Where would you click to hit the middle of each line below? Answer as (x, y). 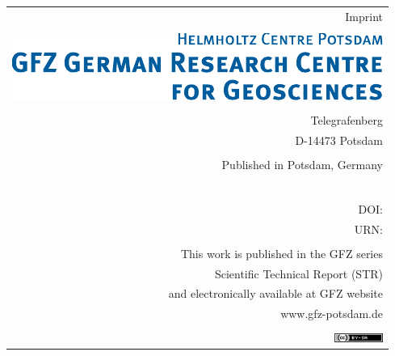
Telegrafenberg (347, 119)
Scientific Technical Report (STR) (298, 273)
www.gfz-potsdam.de (332, 314)
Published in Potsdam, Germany (302, 164)
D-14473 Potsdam (339, 140)
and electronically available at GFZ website (275, 293)
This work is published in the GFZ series (282, 253)
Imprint (364, 16)
